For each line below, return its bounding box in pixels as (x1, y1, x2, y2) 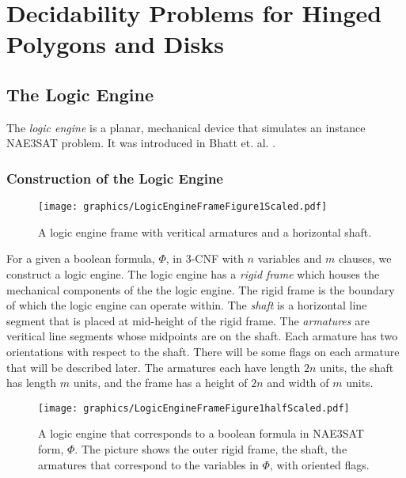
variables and (257, 250, 322, 267)
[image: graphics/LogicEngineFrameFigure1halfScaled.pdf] (38, 402, 350, 414)
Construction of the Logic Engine (6, 168, 223, 188)
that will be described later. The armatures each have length (6, 358, 301, 375)
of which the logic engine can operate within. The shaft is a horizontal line (6, 297, 367, 313)
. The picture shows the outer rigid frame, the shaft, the (74, 441, 347, 457)
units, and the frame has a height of (73, 374, 248, 391)
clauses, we (338, 250, 392, 267)
